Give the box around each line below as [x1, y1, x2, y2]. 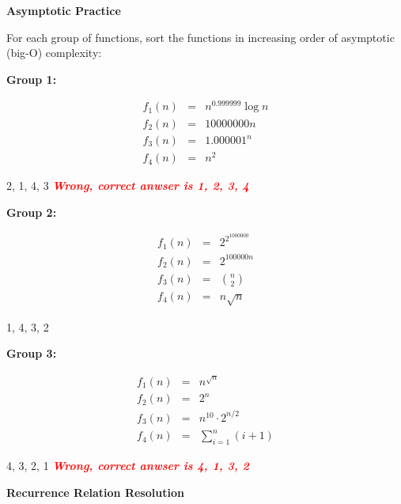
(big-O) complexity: [6, 44, 102, 61]
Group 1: [6, 70, 57, 87]
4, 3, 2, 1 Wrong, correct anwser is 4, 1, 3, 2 [6, 457, 249, 474]
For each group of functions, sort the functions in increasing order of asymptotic [6, 28, 395, 45]
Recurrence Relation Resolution [6, 483, 184, 500]
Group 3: [6, 345, 57, 362]
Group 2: [6, 203, 57, 220]
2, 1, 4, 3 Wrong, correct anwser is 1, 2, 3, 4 [6, 177, 249, 194]
